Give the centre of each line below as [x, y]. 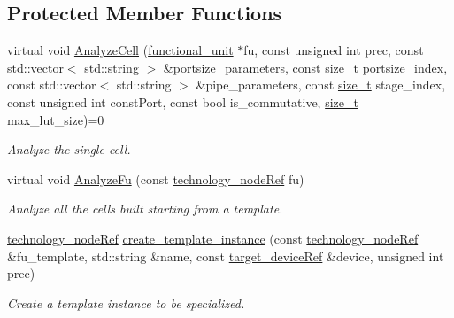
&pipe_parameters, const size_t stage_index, [321, 85]
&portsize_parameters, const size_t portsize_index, [305, 67]
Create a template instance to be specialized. [126, 302]
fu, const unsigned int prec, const [334, 50]
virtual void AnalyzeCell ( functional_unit [120, 50]
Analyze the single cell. [69, 149]
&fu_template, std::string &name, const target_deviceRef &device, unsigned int [226, 256]
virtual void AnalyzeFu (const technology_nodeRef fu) [156, 178]
